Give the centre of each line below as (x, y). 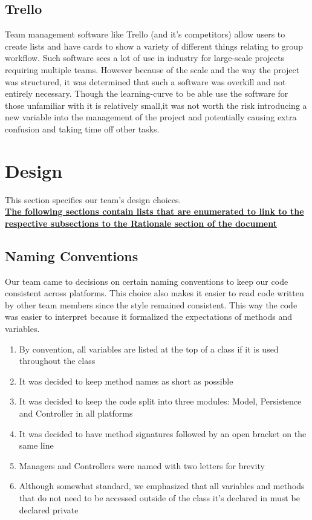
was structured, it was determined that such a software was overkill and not (145, 81)
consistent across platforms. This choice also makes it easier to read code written (154, 293)
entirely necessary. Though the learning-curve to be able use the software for (147, 93)
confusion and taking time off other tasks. (82, 128)
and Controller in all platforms (76, 413)
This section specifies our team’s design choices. (93, 199)
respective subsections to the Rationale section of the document (141, 223)
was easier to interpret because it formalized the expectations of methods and (148, 317)
